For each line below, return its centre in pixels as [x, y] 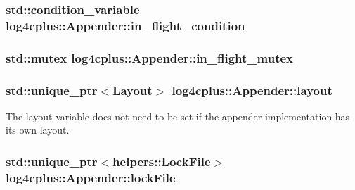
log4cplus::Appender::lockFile [91, 177]
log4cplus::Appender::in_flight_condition [125, 25]
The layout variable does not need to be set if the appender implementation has [178, 116]
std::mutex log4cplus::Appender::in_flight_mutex [150, 57]
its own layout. [38, 130]
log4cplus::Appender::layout [252, 90]
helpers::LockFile [162, 161]
